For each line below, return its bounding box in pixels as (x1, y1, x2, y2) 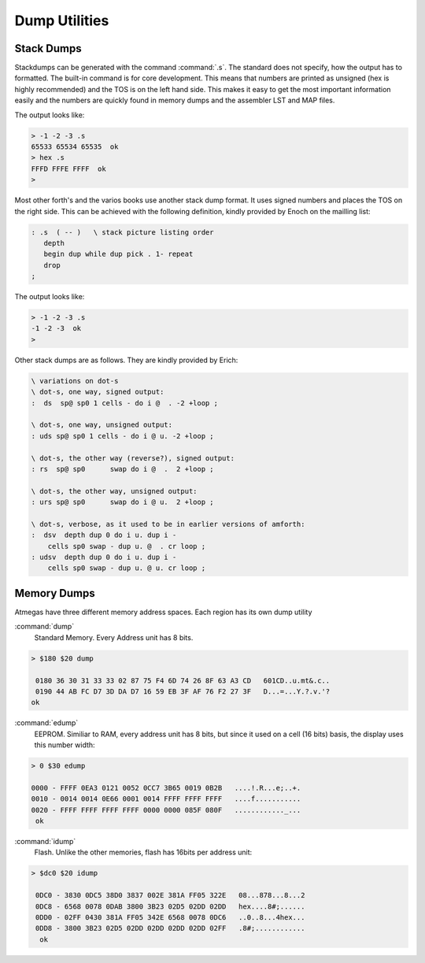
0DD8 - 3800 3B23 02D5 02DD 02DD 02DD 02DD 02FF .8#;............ (35, 924, 305, 933)
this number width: (34, 740, 95, 750)
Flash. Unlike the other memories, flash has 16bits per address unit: (34, 847, 253, 857)
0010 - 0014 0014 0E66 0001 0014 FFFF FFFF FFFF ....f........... (31, 794, 301, 803)
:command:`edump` (14, 718, 79, 728)
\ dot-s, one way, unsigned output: (31, 420, 173, 429)
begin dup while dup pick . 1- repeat (43, 250, 194, 259)
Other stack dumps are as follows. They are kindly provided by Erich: (14, 355, 238, 365)
